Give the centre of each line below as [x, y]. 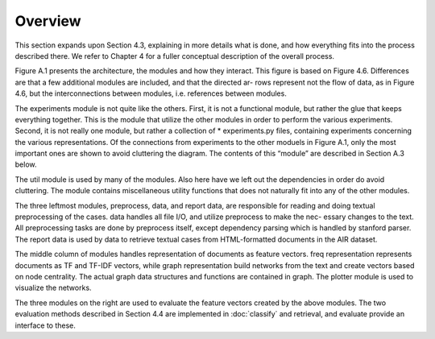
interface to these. [46, 325]
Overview [48, 21]
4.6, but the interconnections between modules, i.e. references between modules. [151, 93]
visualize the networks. [53, 288]
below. [26, 164]
